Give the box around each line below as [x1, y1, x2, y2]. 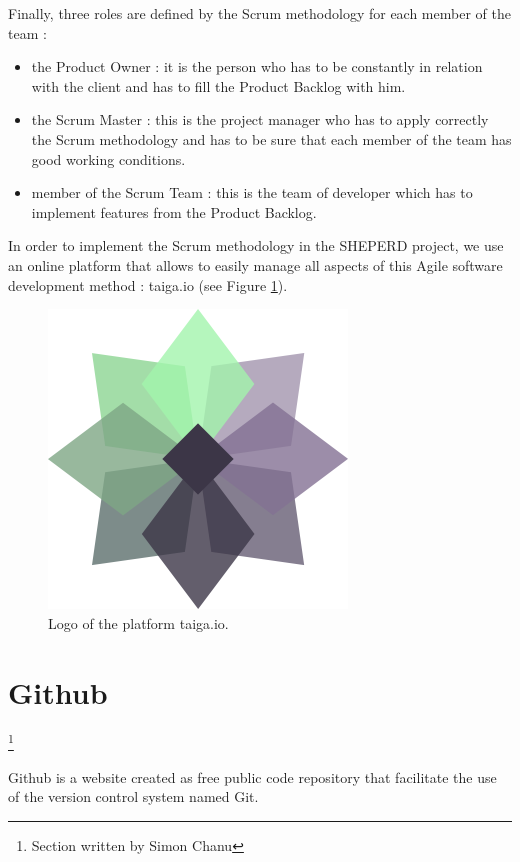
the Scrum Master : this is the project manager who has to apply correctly [31, 109, 489, 130]
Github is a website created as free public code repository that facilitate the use [8, 766, 497, 787]
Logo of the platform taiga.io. [48, 612, 229, 633]
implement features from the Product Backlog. [31, 201, 317, 222]
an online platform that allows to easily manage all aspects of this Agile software [8, 254, 503, 275]
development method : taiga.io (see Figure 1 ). [8, 274, 288, 295]
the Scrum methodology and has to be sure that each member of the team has [31, 128, 512, 149]
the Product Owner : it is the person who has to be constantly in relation [31, 56, 483, 77]
